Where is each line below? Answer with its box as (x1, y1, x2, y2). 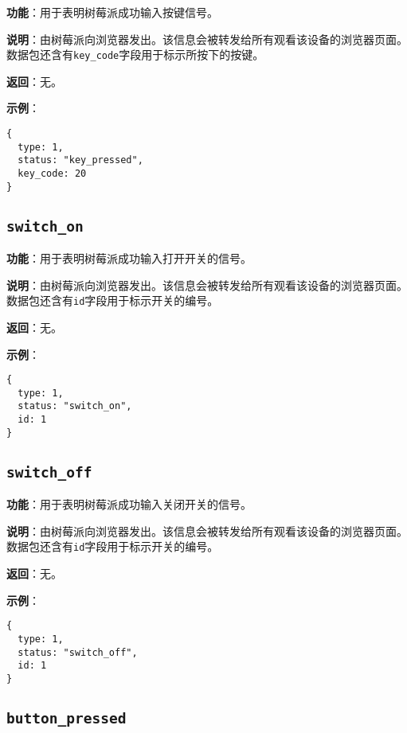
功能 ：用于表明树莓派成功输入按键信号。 (6, 4, 218, 20)
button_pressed (6, 709, 127, 727)
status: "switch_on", (18, 400, 132, 412)
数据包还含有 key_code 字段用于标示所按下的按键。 (6, 46, 264, 63)
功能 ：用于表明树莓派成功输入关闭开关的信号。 (6, 496, 252, 513)
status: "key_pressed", (18, 154, 143, 166)
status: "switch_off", (18, 646, 138, 658)
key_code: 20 (18, 168, 87, 179)
